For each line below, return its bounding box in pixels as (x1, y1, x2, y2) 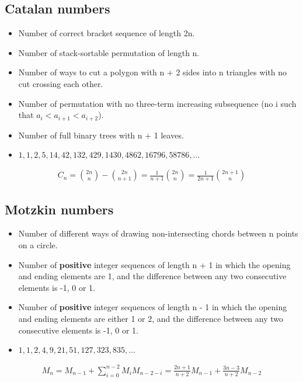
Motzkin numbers (5, 200, 114, 218)
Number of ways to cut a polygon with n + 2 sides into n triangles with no (18, 66, 287, 78)
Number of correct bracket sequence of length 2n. (18, 27, 195, 39)
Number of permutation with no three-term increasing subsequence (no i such (18, 97, 297, 109)
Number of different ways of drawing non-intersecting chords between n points (18, 227, 298, 239)
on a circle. (18, 239, 58, 251)
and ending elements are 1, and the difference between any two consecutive (18, 270, 287, 282)
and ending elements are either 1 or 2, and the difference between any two (18, 312, 284, 325)
